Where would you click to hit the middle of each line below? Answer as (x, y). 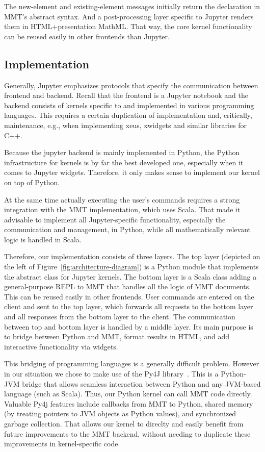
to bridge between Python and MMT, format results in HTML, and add (117, 336)
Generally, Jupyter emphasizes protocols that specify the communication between (131, 85)
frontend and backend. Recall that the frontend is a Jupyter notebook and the (126, 95)
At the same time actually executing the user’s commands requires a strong (122, 199)
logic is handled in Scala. (43, 239)
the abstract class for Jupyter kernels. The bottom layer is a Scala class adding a (130, 276)
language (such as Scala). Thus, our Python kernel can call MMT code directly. (128, 394)
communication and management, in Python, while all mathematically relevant (128, 229)
